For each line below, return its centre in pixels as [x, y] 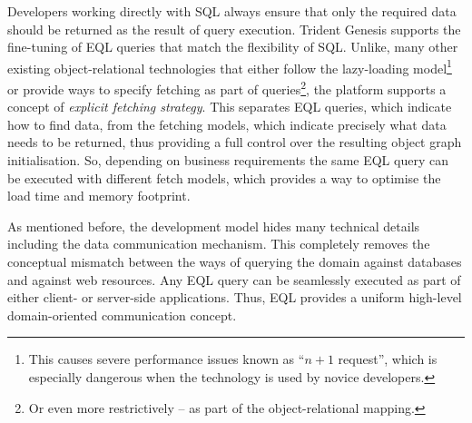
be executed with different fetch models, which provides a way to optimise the [224, 177]
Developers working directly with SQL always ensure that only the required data [232, 11]
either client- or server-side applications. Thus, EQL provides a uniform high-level [235, 297]
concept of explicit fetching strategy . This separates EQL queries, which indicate [230, 107]
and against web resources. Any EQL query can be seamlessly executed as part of [234, 279]
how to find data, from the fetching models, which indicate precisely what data [227, 124]
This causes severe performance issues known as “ [167, 359]
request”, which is [388, 359]
